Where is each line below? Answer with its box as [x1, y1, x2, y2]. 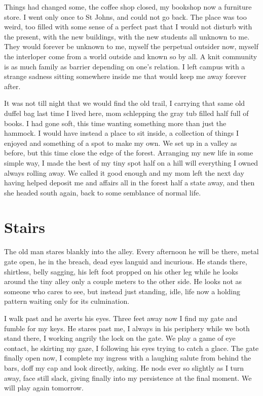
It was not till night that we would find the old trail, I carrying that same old [4, 98, 245, 108]
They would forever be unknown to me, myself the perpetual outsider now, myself [4, 41, 258, 52]
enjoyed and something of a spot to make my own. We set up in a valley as [4, 137, 237, 148]
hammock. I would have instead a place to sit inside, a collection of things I [4, 128, 239, 138]
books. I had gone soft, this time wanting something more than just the [4, 117, 227, 128]
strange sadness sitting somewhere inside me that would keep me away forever [4, 71, 247, 82]
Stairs [4, 217, 45, 237]
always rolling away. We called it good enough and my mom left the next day [4, 167, 244, 178]
